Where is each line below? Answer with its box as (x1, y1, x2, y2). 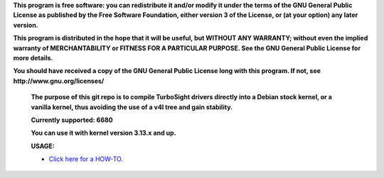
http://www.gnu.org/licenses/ (13, 77, 105, 85)
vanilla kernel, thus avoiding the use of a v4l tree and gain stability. (31, 103, 233, 111)
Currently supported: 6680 (31, 116, 113, 124)
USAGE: (31, 142, 55, 150)
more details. (13, 53, 53, 62)
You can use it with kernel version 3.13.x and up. (31, 128, 176, 138)
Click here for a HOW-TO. (48, 155, 124, 163)
